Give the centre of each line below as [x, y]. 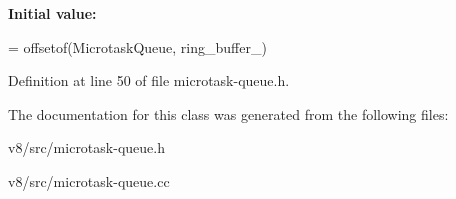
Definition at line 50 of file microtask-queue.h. [149, 80]
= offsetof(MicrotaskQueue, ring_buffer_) [137, 46]
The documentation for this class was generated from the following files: [228, 113]
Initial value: [52, 13]
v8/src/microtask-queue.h [86, 147]
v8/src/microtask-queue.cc [89, 180]
